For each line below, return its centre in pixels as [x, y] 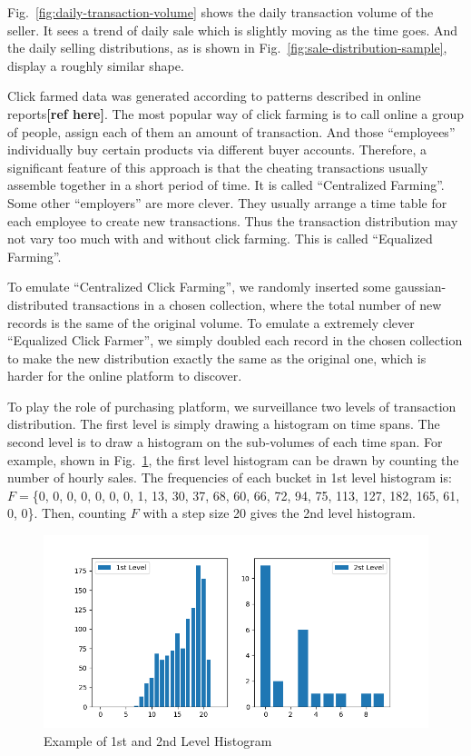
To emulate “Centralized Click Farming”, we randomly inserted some [199, 287]
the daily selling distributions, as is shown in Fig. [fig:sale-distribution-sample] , [227, 48]
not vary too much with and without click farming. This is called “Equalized [220, 239]
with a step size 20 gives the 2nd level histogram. [279, 513]
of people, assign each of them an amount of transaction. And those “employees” [231, 131]
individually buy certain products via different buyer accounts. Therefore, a [217, 149]
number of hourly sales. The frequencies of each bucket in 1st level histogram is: [230, 477]
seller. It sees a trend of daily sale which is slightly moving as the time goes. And [233, 30]
